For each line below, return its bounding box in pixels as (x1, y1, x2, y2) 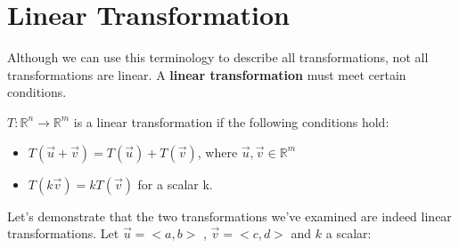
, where (197, 142, 238, 161)
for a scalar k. (137, 174, 213, 193)
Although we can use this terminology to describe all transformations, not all (7, 48, 429, 67)
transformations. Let (7, 224, 119, 243)
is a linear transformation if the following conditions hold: (73, 112, 389, 131)
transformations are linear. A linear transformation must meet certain (7, 65, 406, 84)
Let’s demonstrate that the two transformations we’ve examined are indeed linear (7, 206, 452, 225)
